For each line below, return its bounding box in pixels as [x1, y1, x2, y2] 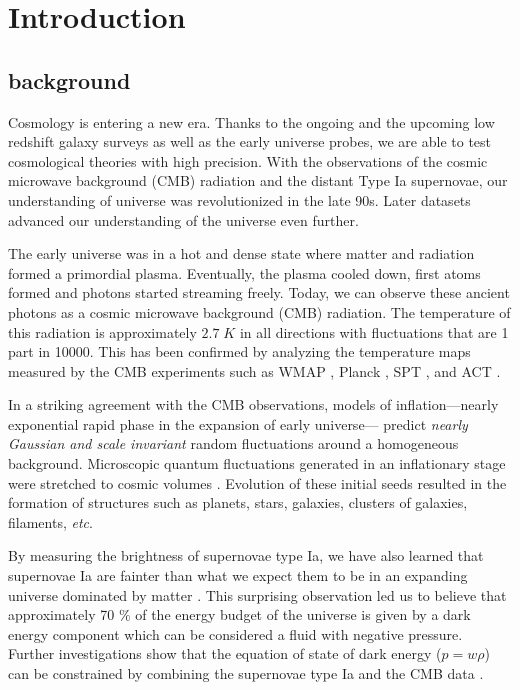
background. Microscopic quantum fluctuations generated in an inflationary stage [8, 453, 506, 474]
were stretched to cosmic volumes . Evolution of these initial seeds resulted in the [8, 472, 507, 493]
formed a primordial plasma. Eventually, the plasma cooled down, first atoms [8, 262, 481, 283]
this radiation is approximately [8, 321, 197, 342]
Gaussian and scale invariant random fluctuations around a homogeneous [8, 433, 459, 454]
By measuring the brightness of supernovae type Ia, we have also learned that [8, 545, 484, 566]
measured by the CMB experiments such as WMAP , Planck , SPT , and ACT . [8, 360, 501, 381]
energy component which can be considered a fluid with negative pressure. [8, 623, 463, 644]
